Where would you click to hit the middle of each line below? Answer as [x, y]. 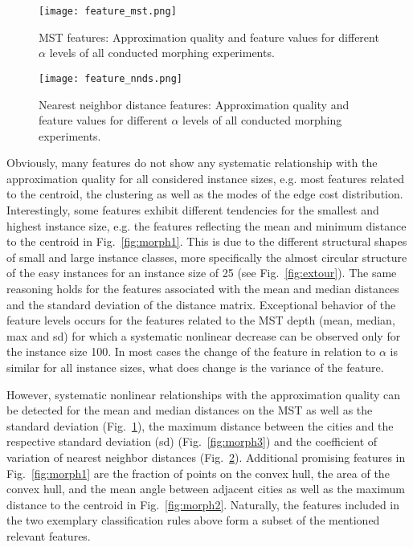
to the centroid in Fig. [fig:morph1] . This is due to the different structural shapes [207, 241]
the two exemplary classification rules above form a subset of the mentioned [193, 520]
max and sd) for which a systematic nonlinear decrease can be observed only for [204, 335]
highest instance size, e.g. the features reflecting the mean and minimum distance [206, 225]
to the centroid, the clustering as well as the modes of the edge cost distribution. [205, 194]
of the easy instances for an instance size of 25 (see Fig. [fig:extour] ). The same [202, 273]
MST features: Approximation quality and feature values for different [209, 37]
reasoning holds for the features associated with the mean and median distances [203, 289]
